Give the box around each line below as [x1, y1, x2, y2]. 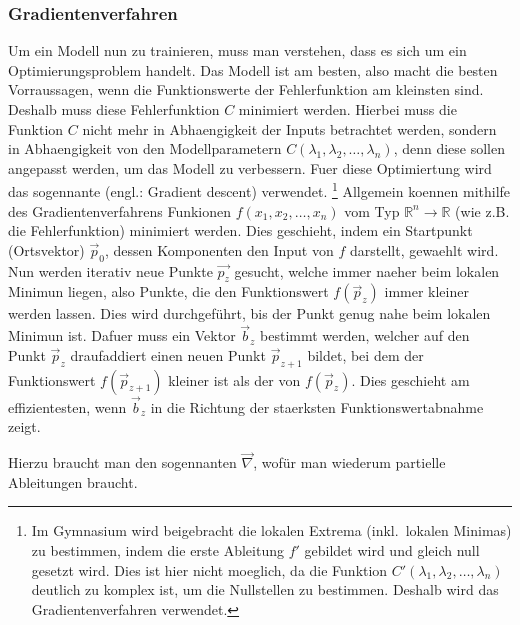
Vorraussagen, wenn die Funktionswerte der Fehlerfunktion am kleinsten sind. [8, 79, 484, 100]
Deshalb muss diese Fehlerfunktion [8, 99, 220, 119]
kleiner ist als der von [168, 369, 301, 390]
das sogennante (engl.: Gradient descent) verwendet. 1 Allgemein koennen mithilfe [8, 178, 511, 202]
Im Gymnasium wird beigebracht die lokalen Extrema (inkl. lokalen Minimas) [31, 520, 512, 541]
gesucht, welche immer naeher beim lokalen [234, 260, 500, 281]
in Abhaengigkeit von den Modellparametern [8, 138, 282, 159]
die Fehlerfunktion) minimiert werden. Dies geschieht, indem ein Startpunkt [8, 220, 473, 241]
